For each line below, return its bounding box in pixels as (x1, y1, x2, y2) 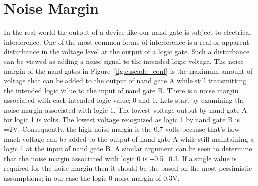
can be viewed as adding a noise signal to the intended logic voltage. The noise (4, 56, 244, 66)
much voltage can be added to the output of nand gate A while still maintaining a (4, 133, 254, 144)
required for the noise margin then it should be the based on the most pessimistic (4, 163, 252, 173)
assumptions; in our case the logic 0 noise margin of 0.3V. (4, 173, 180, 183)
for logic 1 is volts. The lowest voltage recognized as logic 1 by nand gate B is (4, 114, 240, 124)
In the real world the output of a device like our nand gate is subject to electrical (4, 27, 251, 37)
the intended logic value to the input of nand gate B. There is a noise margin (4, 85, 239, 95)
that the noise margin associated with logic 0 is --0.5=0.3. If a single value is (4, 153, 237, 163)
